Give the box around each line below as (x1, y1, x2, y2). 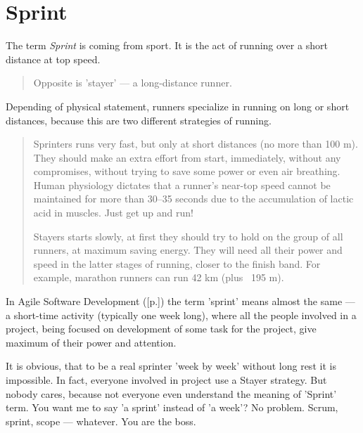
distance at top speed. (6, 51, 101, 66)
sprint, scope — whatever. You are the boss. (6, 413, 196, 428)
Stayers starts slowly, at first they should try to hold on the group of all (33, 228, 343, 243)
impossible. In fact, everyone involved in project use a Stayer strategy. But (6, 373, 327, 387)
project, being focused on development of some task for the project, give (6, 321, 317, 336)
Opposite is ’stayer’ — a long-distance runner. (33, 75, 232, 90)
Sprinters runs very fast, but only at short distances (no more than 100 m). (33, 136, 358, 151)
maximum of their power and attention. (6, 335, 177, 349)
